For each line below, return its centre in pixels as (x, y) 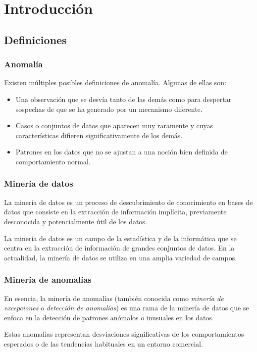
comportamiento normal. (53, 161)
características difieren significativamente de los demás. (99, 135)
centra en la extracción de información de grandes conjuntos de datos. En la (119, 248)
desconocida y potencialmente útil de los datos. (76, 221)
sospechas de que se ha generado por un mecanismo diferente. (109, 109)
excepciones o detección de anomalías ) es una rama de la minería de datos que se (127, 308)
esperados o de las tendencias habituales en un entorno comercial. (103, 343)
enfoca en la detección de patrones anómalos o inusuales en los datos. (109, 317)
